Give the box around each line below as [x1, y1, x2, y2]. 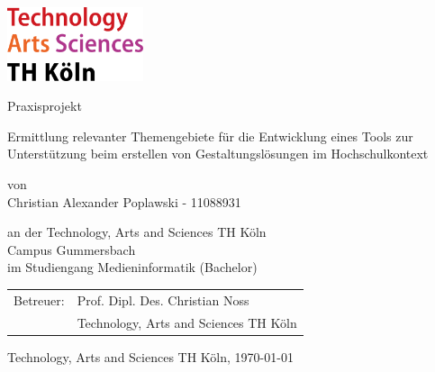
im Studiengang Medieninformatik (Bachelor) [7, 258, 258, 277]
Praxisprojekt [7, 96, 82, 115]
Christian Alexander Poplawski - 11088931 [7, 192, 241, 211]
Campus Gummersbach [7, 240, 136, 259]
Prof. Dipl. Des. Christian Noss [77, 290, 249, 309]
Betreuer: [14, 290, 65, 309]
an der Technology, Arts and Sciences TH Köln [7, 222, 267, 241]
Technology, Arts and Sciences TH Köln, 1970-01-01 [7, 347, 294, 366]
